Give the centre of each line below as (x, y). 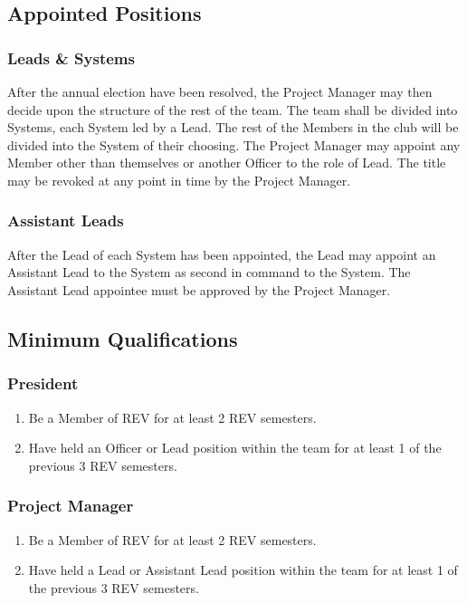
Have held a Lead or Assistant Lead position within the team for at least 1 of (243, 570)
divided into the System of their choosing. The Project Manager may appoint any (234, 144)
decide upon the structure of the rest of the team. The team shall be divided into (233, 109)
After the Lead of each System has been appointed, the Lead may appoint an (222, 254)
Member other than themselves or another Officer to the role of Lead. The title (227, 163)
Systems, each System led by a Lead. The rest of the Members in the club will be (233, 127)
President (43, 383)
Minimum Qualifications (123, 338)
